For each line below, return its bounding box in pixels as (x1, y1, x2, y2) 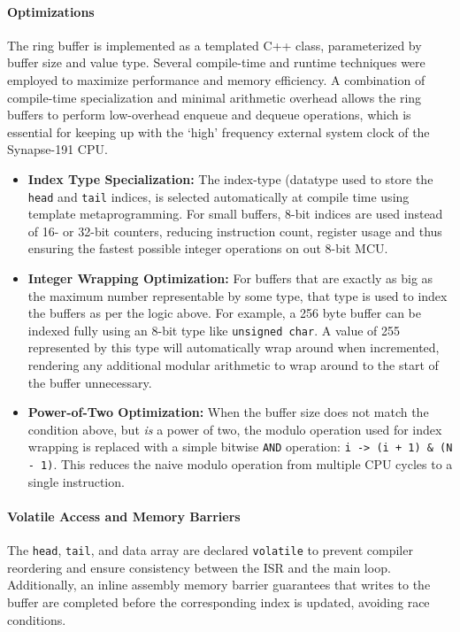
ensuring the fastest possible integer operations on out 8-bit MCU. (27, 239, 388, 258)
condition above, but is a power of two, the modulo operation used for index (27, 420, 442, 438)
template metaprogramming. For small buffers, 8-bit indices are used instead (27, 204, 443, 223)
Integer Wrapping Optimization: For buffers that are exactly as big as (27, 268, 433, 287)
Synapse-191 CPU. (7, 140, 108, 158)
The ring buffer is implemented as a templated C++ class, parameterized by (7, 35, 422, 54)
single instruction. (27, 472, 125, 490)
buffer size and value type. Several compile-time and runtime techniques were (7, 53, 425, 72)
